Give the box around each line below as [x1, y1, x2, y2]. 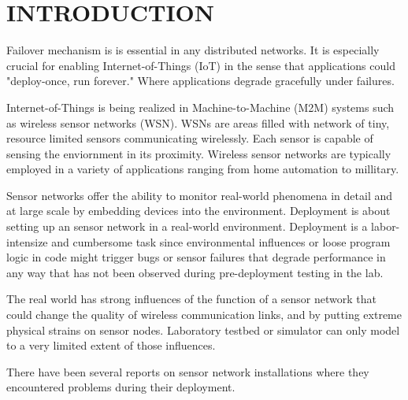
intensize [6, 233, 48, 250]
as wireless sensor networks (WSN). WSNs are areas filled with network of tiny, [6, 114, 390, 131]
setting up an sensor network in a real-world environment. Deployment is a [6, 218, 368, 235]
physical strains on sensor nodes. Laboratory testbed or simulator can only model [6, 321, 400, 338]
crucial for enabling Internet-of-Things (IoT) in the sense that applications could [6, 57, 395, 73]
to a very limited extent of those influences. [6, 337, 216, 354]
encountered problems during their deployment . [6, 379, 236, 395]
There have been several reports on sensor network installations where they [6, 363, 369, 380]
